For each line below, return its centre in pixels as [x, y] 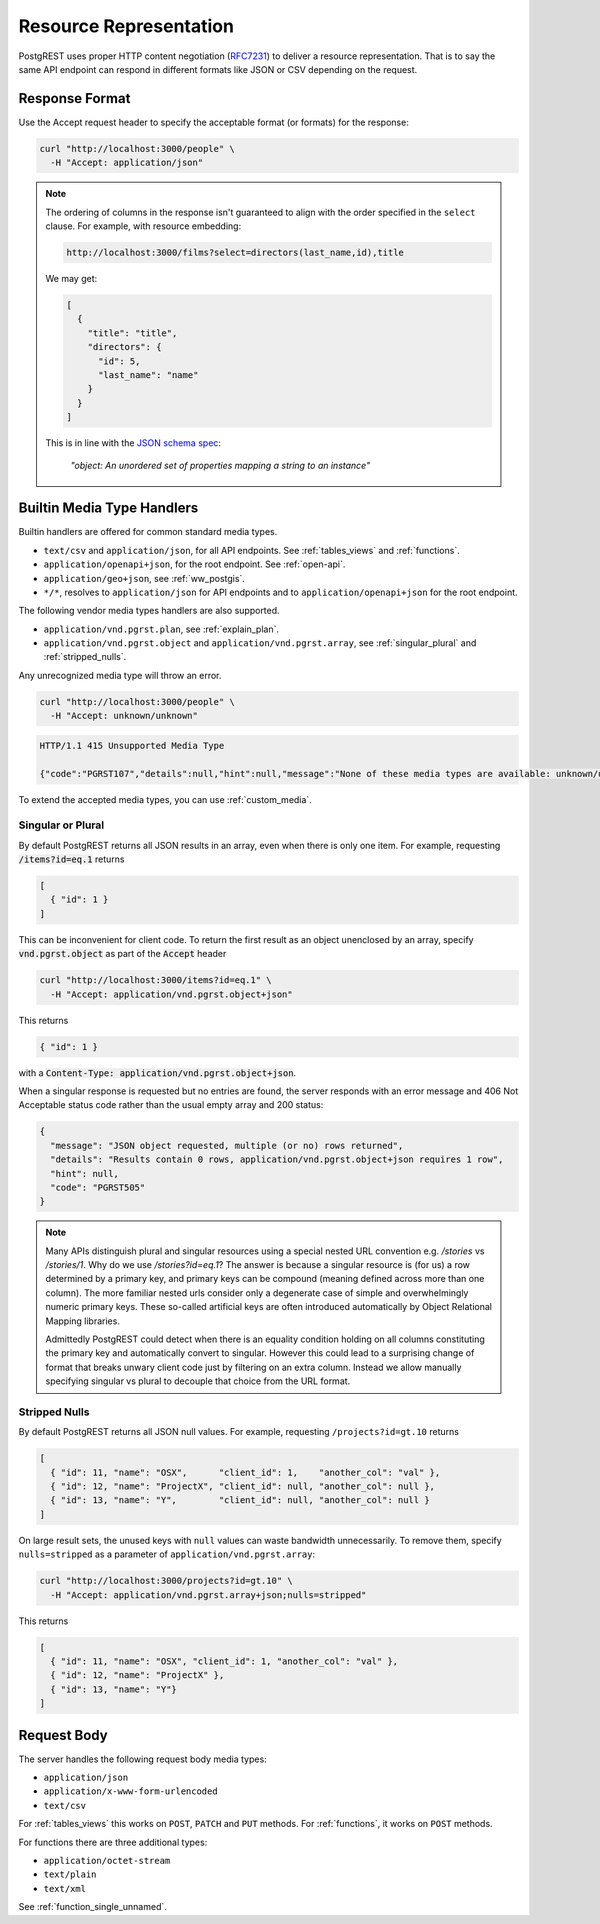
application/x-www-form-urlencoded [131, 1791]
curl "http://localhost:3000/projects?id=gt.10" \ [166, 1581]
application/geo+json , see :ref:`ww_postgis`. [144, 578]
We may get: [71, 278]
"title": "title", [132, 333]
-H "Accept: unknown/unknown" [124, 716]
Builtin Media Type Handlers [108, 508]
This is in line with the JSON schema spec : [133, 443]
